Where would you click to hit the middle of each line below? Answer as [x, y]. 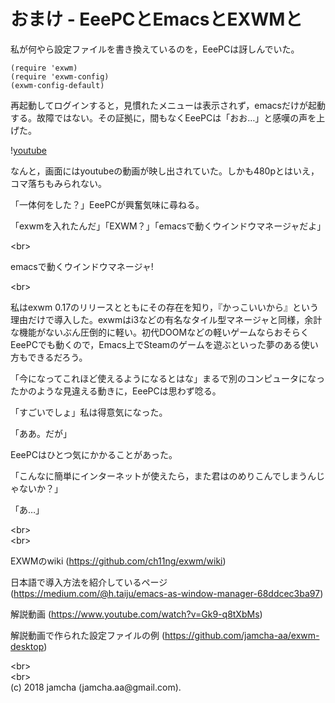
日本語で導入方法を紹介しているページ [89, 582]
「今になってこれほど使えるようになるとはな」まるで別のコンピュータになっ [167, 378]
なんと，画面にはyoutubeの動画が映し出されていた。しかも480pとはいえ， [165, 171]
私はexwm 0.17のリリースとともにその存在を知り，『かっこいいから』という [165, 307]
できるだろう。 [57, 357]
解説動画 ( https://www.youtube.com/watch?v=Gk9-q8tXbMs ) [136, 614]
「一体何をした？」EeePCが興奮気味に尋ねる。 [107, 204]
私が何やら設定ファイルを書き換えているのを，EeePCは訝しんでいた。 [155, 49]
